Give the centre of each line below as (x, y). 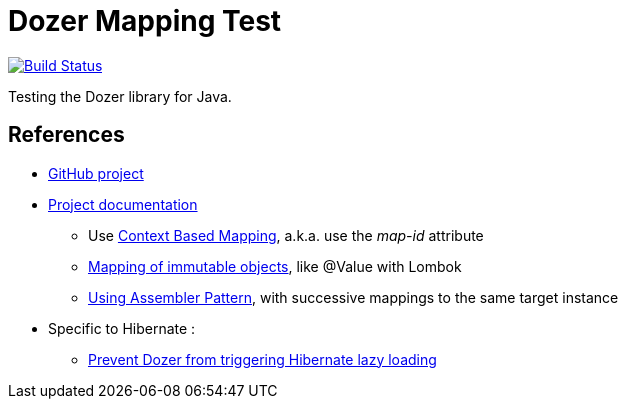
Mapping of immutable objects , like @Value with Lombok (275, 266)
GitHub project (96, 173)
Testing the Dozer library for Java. (120, 96)
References (66, 135)
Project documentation (123, 204)
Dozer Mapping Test (145, 21)
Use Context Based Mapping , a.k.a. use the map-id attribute (286, 235)
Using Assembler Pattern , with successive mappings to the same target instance (353, 297)
